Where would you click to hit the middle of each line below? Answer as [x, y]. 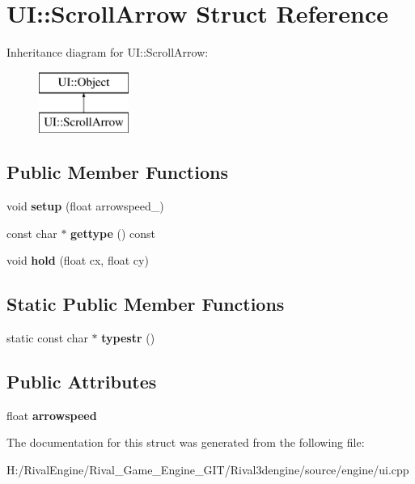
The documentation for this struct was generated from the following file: [186, 442]
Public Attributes [82, 382]
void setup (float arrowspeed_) [85, 206]
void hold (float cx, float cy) [78, 260]
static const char [47, 338]
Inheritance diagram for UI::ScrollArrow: [108, 52]
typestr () [128, 338]
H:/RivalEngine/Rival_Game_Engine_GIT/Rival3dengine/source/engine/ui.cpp [208, 470]
